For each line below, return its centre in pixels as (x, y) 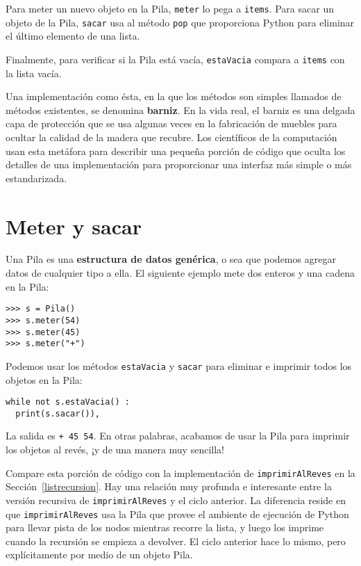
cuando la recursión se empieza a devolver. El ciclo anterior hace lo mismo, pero (176, 541)
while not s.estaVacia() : (68, 402)
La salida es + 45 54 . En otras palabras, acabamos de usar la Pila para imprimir (178, 436)
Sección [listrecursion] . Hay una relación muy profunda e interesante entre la (169, 486)
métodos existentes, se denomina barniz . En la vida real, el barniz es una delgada (180, 110)
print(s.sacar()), (58, 413)
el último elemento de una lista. (73, 36)
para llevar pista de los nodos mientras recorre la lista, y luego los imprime (165, 527)
